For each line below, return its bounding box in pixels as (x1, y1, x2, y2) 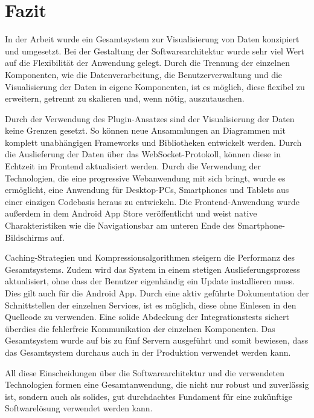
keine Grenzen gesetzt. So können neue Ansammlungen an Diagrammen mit (5, 124, 286, 137)
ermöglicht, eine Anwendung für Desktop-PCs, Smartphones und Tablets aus (5, 183, 289, 196)
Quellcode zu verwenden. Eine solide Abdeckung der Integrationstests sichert (5, 310, 289, 323)
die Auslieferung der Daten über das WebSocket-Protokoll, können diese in (5, 148, 281, 160)
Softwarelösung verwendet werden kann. (5, 402, 153, 414)
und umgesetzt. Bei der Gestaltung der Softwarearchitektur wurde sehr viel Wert (5, 44, 304, 57)
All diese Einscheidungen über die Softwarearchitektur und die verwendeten (5, 366, 284, 379)
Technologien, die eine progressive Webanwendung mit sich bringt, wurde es (5, 171, 286, 184)
